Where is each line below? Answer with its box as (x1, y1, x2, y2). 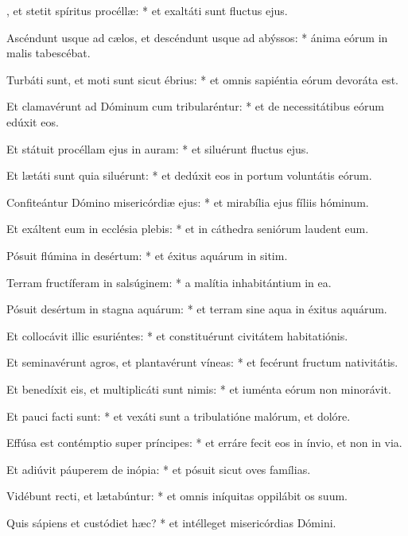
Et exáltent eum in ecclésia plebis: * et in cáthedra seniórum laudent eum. (6, 220, 369, 237)
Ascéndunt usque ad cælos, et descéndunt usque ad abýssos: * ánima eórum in (6, 29, 388, 45)
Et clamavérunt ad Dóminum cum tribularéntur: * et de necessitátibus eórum (6, 98, 384, 115)
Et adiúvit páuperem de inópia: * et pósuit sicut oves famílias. (6, 460, 311, 477)
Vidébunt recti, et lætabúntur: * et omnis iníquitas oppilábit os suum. (6, 487, 348, 504)
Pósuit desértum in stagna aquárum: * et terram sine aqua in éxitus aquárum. (6, 301, 387, 317)
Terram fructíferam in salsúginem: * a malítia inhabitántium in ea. (6, 274, 332, 290)
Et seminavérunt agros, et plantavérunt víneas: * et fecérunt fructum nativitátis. (6, 354, 398, 371)
